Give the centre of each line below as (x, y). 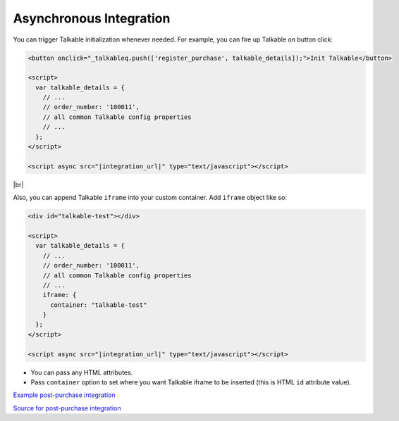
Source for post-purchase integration (67, 408)
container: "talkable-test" (99, 305)
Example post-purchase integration (64, 395)
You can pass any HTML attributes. (82, 372)
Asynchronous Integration (92, 18)
